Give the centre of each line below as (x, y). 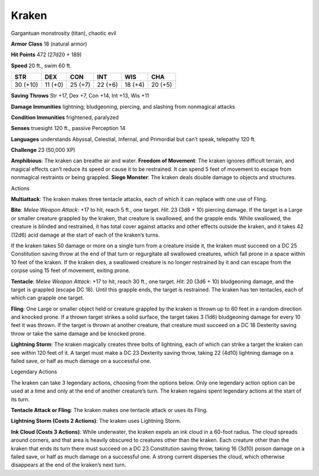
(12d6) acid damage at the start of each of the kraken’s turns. (85, 235)
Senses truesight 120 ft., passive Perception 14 (68, 128)
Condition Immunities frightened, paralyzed (65, 117)
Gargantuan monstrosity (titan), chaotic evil (64, 33)
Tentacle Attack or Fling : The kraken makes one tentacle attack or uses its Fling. (109, 410)
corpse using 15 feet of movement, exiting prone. (71, 271)
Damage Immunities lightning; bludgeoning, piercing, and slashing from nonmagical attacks (123, 106)
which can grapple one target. (48, 298)
